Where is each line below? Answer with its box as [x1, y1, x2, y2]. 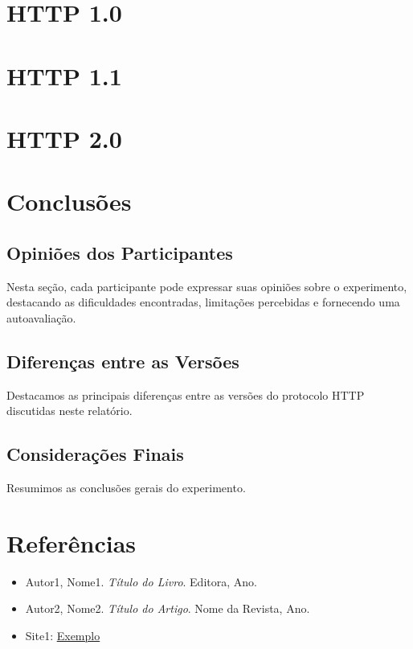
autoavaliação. [6, 309, 76, 326]
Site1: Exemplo [25, 626, 100, 643]
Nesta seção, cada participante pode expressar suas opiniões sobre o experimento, [6, 277, 407, 294]
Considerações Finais [6, 442, 184, 466]
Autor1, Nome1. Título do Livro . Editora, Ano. [25, 573, 257, 589]
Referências [6, 526, 137, 559]
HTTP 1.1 [6, 59, 122, 92]
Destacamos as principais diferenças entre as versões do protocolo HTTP [6, 386, 365, 403]
